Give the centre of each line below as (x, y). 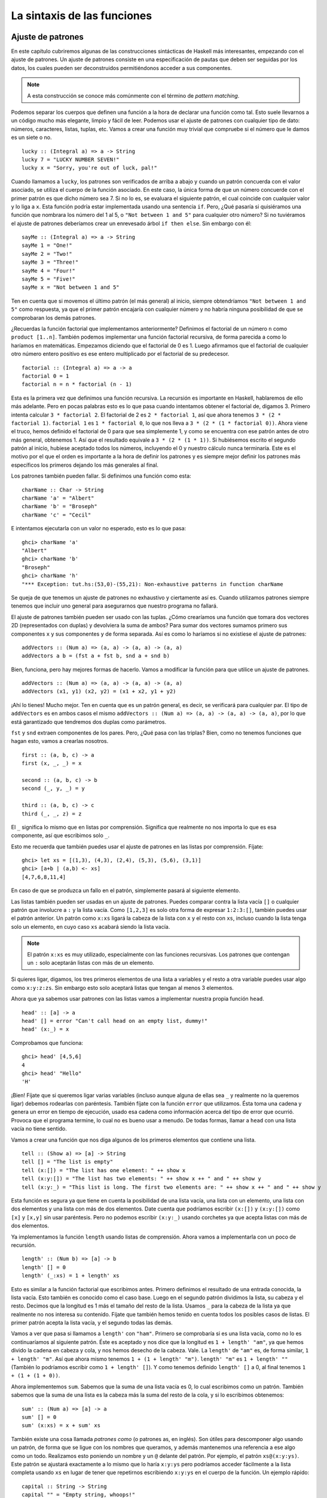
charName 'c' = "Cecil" (56, 515)
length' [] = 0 (44, 1267)
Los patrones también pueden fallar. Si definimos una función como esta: (101, 476)
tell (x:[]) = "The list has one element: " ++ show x (104, 1170)
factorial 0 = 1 (45, 376)
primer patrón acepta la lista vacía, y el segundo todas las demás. (92, 1323)
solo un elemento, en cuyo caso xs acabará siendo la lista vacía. (91, 926)
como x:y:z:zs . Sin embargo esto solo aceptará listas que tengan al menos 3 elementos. (123, 987)
